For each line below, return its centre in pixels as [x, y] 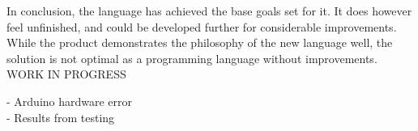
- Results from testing [61, 117]
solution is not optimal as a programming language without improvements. [192, 58]
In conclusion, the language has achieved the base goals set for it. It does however [209, 11]
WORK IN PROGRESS [66, 74]
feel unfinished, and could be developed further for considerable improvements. [202, 26]
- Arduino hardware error [70, 101]
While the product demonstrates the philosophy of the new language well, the [200, 42]
